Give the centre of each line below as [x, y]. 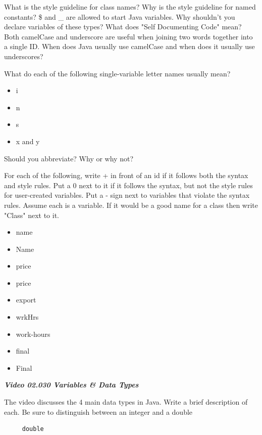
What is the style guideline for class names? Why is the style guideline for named [130, 7]
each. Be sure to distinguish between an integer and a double [98, 411]
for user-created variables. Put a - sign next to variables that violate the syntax [127, 195]
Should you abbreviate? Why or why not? [69, 158]
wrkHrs [27, 317]
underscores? [24, 56]
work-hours [33, 334]
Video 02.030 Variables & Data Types [71, 385]
